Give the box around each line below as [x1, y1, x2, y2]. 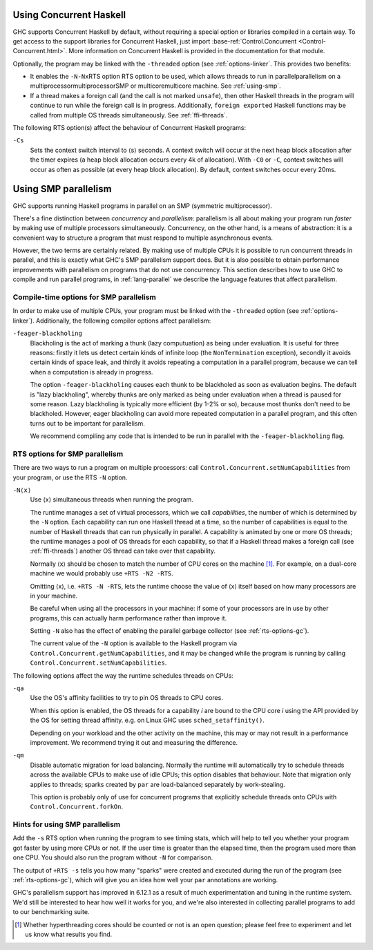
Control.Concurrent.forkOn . [30, 802, 124, 811]
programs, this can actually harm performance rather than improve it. [30, 614, 227, 622]
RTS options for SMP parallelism [12, 449, 124, 459]
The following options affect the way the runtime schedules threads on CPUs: [12, 671, 234, 680]
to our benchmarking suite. [12, 908, 90, 916]
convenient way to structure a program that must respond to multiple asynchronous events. [12, 234, 273, 242]
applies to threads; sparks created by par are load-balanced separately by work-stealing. [30, 780, 286, 788]
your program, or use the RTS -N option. [12, 473, 128, 482]
